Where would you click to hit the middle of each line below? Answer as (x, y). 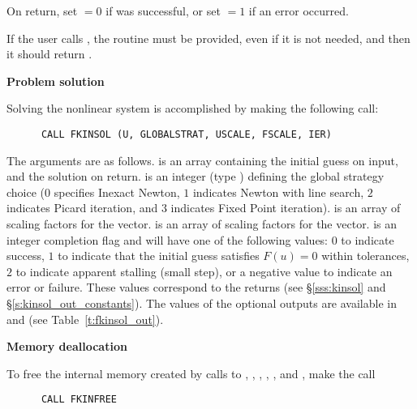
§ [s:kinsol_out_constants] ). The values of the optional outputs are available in (202, 302)
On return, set (42, 11)
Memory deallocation (67, 346)
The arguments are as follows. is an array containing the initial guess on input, (202, 160)
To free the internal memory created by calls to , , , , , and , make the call (191, 373)
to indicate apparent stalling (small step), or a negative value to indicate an (204, 271)
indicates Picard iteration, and (82, 208)
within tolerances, (365, 256)
